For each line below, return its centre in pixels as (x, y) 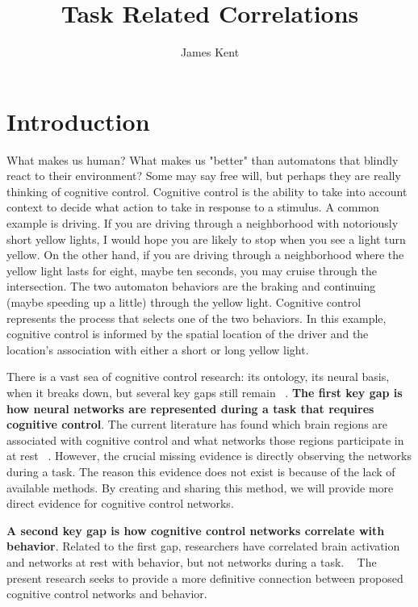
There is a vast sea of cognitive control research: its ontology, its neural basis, (198, 377)
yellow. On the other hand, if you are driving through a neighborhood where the (205, 255)
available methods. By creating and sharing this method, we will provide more (200, 487)
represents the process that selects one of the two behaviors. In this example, (196, 318)
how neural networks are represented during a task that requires (190, 408)
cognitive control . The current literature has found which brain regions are (197, 424)
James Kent (210, 52)
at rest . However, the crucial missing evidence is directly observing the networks (209, 456)
